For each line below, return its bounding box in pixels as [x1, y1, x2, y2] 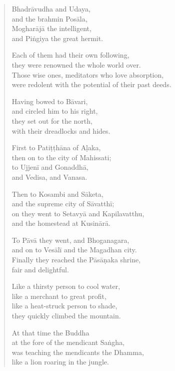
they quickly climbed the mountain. [11, 310, 121, 321]
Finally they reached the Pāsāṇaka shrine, [11, 254, 141, 265]
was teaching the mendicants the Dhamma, [11, 346, 144, 357]
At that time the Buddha [11, 327, 89, 337]
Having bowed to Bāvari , [11, 96, 88, 106]
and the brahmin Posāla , [11, 13, 87, 24]
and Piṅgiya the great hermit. [11, 33, 103, 43]
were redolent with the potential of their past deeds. [11, 79, 171, 90]
